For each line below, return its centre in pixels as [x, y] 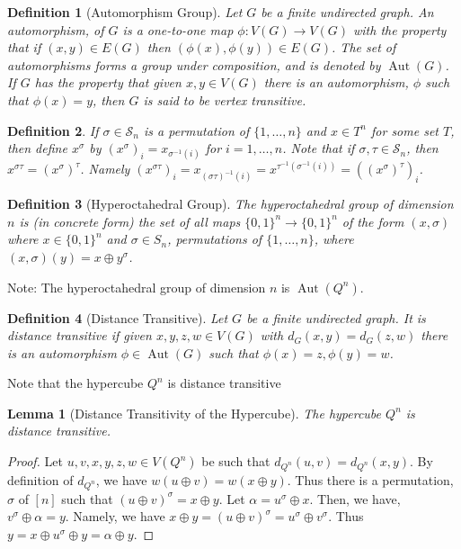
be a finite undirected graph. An [347, 12]
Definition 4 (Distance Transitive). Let [118, 317]
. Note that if [319, 148]
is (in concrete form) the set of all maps [130, 221]
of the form [373, 221]
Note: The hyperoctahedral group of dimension [137, 287]
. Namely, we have [115, 516]
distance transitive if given [80, 335]
